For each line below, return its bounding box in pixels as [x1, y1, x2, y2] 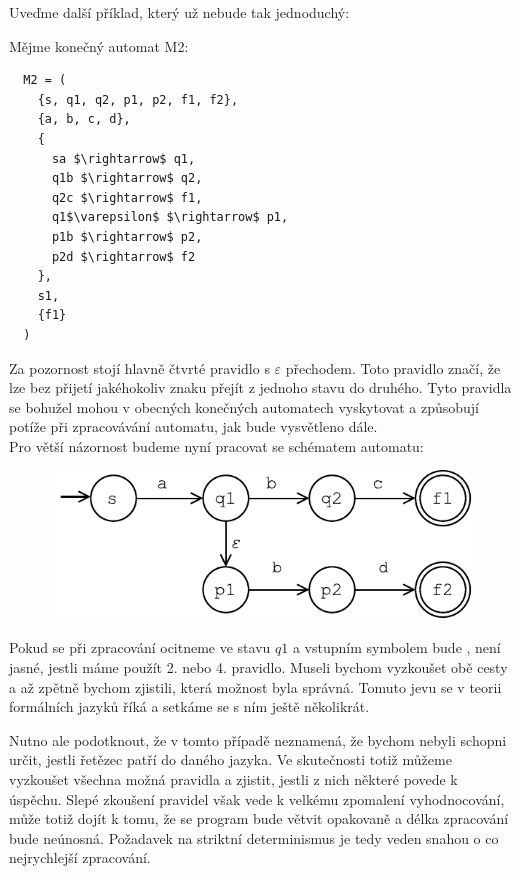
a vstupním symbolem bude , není [292, 637, 501, 658]
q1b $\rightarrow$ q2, [51, 171, 203, 186]
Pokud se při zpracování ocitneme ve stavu [9, 637, 271, 658]
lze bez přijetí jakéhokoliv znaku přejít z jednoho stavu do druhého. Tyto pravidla [9, 377, 512, 398]
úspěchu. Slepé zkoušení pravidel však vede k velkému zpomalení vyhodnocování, [9, 788, 505, 809]
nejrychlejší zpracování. [9, 847, 151, 868]
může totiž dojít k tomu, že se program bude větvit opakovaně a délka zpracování [9, 808, 509, 829]
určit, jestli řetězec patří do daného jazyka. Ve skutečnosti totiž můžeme [9, 749, 452, 770]
